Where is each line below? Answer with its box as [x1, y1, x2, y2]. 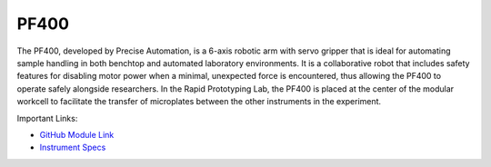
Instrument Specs [39, 142, 106, 153]
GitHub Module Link [39, 129, 115, 140]
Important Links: [16, 113, 78, 123]
